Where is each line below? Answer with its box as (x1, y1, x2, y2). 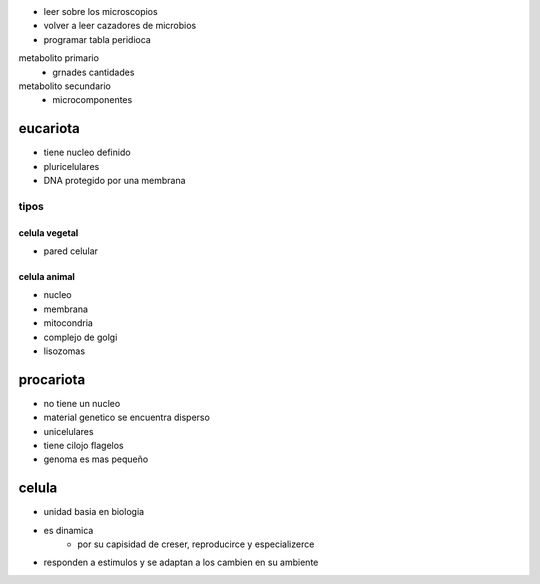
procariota (18, 371, 86, 388)
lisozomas (43, 345, 85, 357)
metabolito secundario (18, 80, 112, 92)
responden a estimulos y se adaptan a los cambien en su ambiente (43, 556, 319, 569)
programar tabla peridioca (43, 33, 152, 45)
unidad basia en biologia (43, 506, 145, 518)
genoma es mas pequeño (43, 453, 149, 465)
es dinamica (43, 524, 94, 536)
